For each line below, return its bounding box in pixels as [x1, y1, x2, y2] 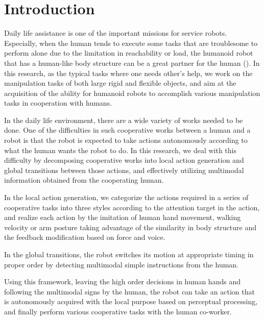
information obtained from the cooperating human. [4, 175, 164, 185]
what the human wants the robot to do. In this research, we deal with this [4, 144, 237, 155]
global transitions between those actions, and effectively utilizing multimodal [4, 164, 244, 175]
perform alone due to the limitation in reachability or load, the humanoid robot [4, 47, 253, 58]
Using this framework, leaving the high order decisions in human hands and [4, 276, 241, 287]
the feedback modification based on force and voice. [4, 232, 165, 242]
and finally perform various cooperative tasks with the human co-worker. [4, 306, 232, 316]
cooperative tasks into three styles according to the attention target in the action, [4, 202, 260, 212]
